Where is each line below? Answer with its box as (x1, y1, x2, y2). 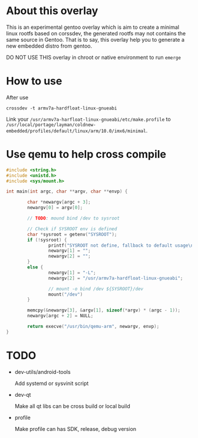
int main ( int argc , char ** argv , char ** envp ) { (6, 188, 128, 195)
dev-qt (14, 391, 31, 398)
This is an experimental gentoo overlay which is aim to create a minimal (6, 24, 180, 31)
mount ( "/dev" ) (48, 291, 83, 297)
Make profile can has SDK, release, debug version (14, 425, 137, 432)
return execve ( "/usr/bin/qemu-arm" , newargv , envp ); (27, 324, 160, 330)
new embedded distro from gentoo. (6, 42, 93, 49)
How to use (6, 75, 62, 88)
